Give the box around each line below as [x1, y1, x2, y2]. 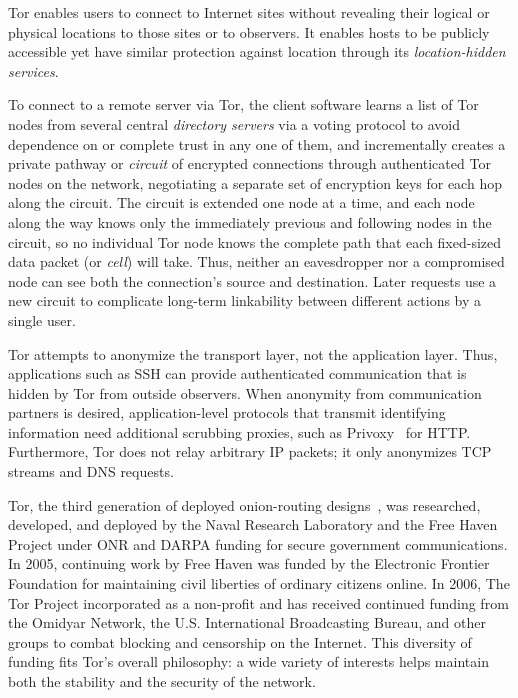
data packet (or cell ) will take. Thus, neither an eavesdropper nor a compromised [8, 251, 505, 272]
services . [8, 60, 59, 81]
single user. [8, 309, 76, 330]
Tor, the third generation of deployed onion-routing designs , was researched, [8, 494, 481, 515]
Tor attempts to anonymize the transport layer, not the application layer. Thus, [8, 343, 498, 364]
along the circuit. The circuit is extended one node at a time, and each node [8, 192, 475, 213]
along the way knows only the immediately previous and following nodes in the [8, 211, 492, 232]
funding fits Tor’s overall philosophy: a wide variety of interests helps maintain [8, 651, 489, 672]
